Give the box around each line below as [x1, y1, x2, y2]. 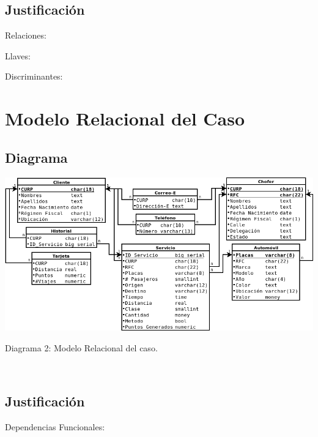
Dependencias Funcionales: [5, 420, 105, 433]
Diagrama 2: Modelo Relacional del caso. [5, 341, 158, 354]
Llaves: [5, 49, 31, 62]
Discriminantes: [5, 70, 63, 83]
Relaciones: [5, 29, 46, 42]
